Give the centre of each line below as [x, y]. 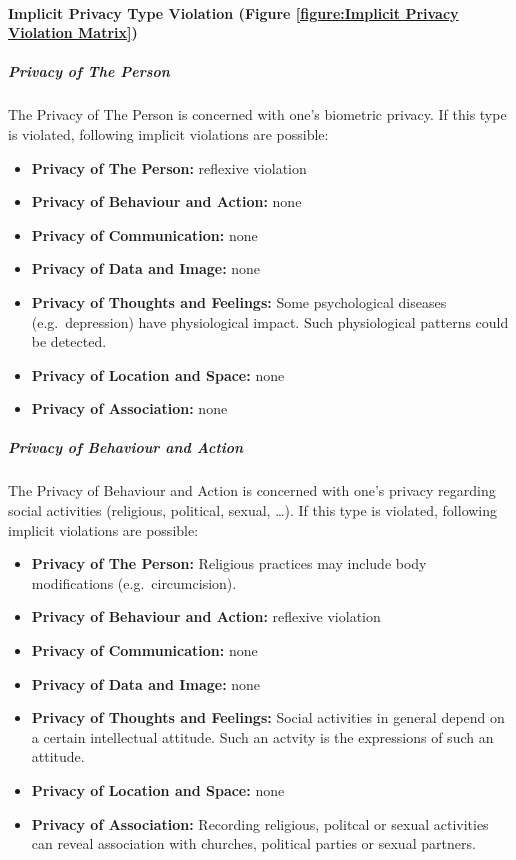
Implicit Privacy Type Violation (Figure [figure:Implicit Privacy [233, 12]
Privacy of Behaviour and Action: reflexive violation [206, 616]
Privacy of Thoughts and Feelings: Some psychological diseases [239, 301]
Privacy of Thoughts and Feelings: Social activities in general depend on [268, 717]
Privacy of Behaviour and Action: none [166, 201]
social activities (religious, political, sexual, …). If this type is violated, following [253, 510]
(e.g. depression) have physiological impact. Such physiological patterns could [270, 321]
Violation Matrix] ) [73, 32]
